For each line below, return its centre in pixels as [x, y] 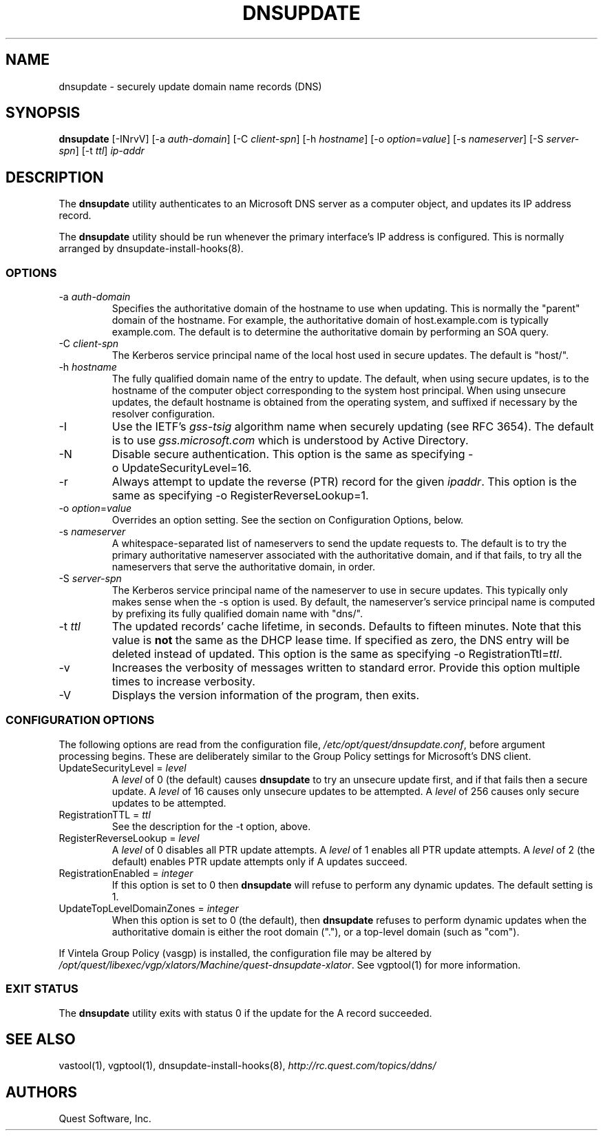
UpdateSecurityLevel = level [123, 767]
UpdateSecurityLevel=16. [187, 468]
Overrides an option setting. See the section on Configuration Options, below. [288, 520]
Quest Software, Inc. [105, 1119]
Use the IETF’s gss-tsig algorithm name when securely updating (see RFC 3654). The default [353, 427]
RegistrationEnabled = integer [126, 873]
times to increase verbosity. [183, 682]
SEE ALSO [41, 1039]
